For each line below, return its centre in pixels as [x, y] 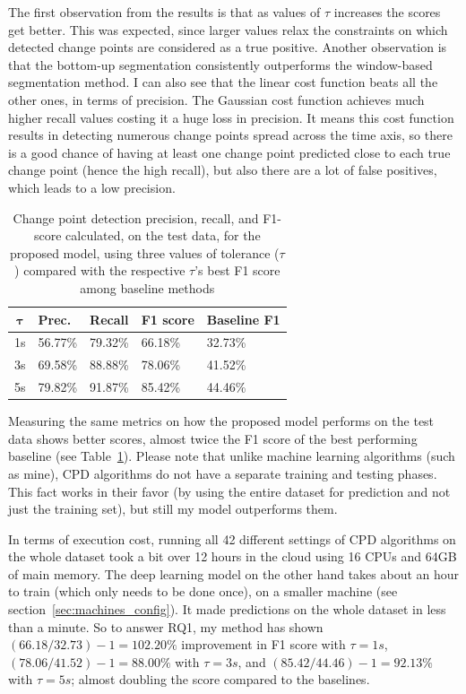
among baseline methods [147, 287]
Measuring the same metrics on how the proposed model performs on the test [221, 421]
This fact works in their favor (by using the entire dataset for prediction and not [229, 491]
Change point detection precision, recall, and [136, 217]
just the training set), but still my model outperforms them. [173, 509]
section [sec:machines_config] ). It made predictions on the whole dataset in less [227, 609]
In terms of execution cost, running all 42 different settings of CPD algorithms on [232, 538]
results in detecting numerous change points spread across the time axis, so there [230, 135]
